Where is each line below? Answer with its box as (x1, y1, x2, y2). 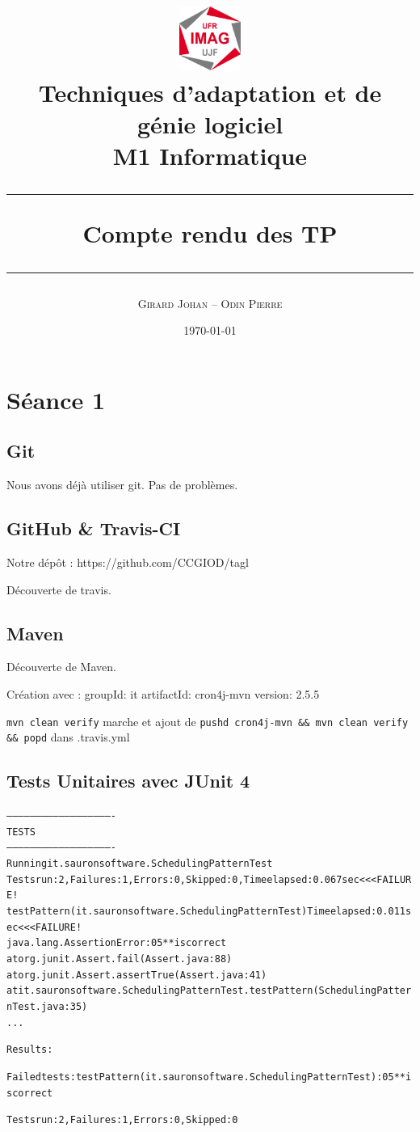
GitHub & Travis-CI (6, 516, 181, 541)
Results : (6, 1044, 53, 1056)
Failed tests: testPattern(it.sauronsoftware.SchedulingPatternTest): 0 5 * (6, 1071, 400, 1083)
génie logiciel (136, 108, 283, 141)
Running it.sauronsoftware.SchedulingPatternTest (6, 858, 273, 870)
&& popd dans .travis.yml (6, 729, 130, 746)
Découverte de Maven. (6, 658, 116, 675)
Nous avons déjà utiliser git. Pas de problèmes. (6, 476, 238, 493)
